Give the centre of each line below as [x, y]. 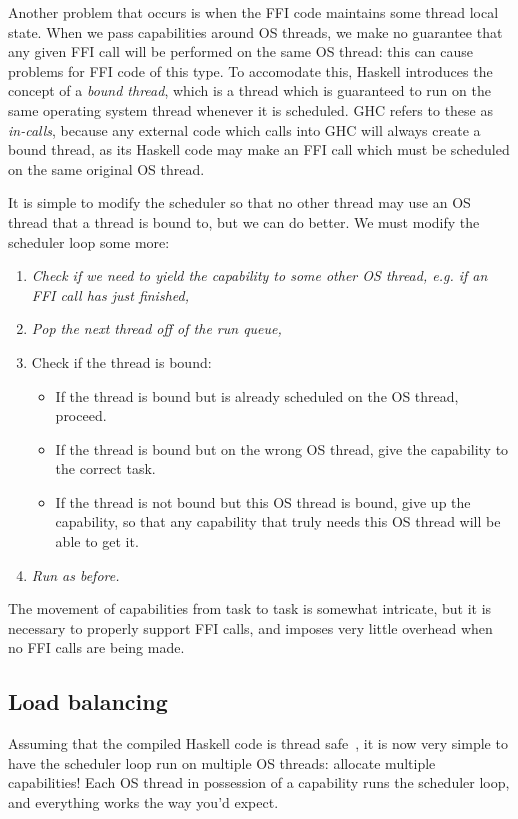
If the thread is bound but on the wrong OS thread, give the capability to [282, 448]
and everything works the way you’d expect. [143, 802]
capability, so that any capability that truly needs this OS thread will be [278, 521]
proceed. [81, 415]
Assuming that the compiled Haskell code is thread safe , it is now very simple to [258, 743]
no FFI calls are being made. [96, 647]
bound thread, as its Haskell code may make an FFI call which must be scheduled [259, 149]
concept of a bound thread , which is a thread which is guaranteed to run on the [249, 90]
